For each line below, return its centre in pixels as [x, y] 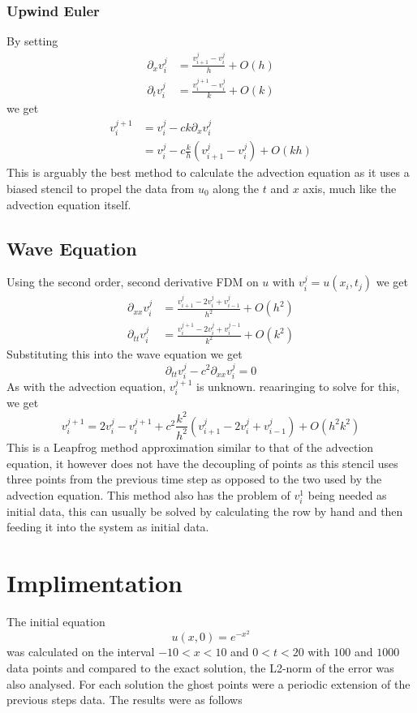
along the [236, 188]
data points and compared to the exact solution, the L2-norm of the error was [200, 667]
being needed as [347, 494]
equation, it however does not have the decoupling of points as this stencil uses [202, 463]
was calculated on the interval [81, 652]
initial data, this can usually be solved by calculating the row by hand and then [205, 511]
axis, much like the [350, 188]
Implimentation [95, 583]
